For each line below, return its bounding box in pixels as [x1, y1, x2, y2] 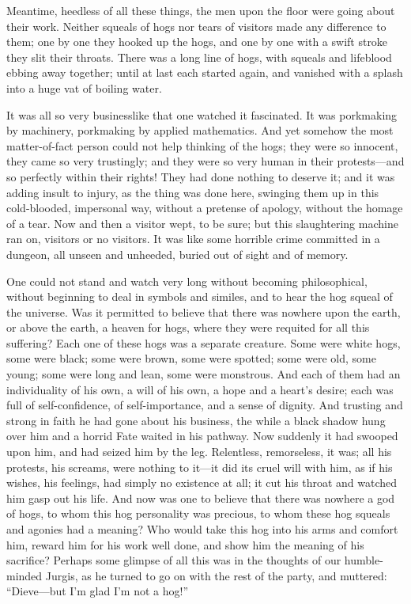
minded [6, 567, 43, 583]
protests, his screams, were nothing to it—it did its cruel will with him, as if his [6, 458, 393, 475]
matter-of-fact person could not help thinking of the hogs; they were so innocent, [6, 137, 398, 154]
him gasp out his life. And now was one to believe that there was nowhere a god [6, 489, 395, 506]
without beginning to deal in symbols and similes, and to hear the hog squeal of [6, 288, 393, 305]
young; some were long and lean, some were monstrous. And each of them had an [6, 366, 401, 382]
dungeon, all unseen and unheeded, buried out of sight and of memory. [6, 245, 349, 262]
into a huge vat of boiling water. [6, 79, 162, 96]
